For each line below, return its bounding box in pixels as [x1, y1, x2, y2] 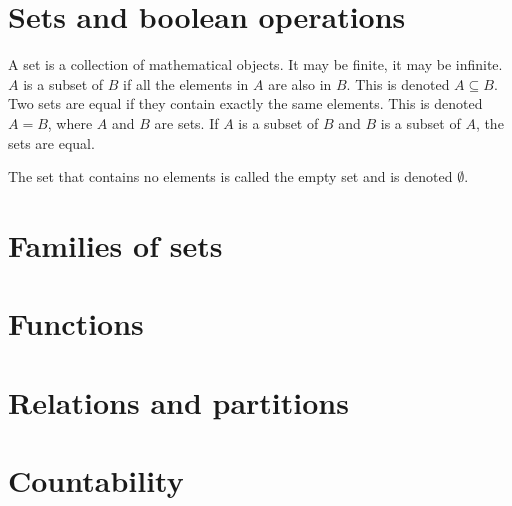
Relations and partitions [8, 381, 349, 422]
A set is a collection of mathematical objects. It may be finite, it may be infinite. [8, 54, 503, 75]
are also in [268, 73, 332, 94]
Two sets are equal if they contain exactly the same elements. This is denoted [8, 93, 483, 114]
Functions [8, 303, 144, 344]
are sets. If [154, 112, 219, 133]
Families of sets [8, 224, 223, 265]
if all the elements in [123, 73, 249, 94]
